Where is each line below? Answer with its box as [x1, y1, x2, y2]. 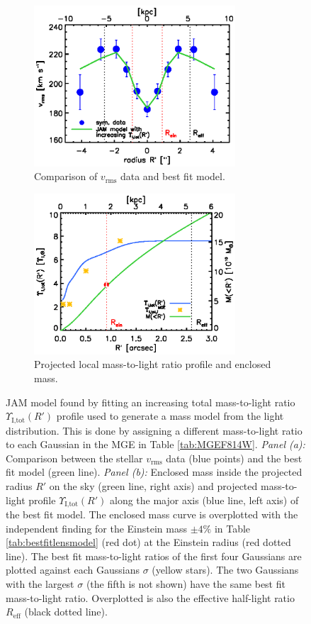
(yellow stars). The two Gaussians [152, 562, 299, 577]
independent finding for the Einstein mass [6, 520, 188, 535]
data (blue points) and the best [166, 450, 302, 465]
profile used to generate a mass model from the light [56, 408, 284, 423]
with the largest [6, 576, 74, 591]
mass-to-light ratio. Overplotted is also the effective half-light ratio [6, 590, 295, 605]
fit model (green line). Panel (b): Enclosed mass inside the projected [6, 464, 302, 479]
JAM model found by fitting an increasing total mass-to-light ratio [6, 394, 295, 409]
